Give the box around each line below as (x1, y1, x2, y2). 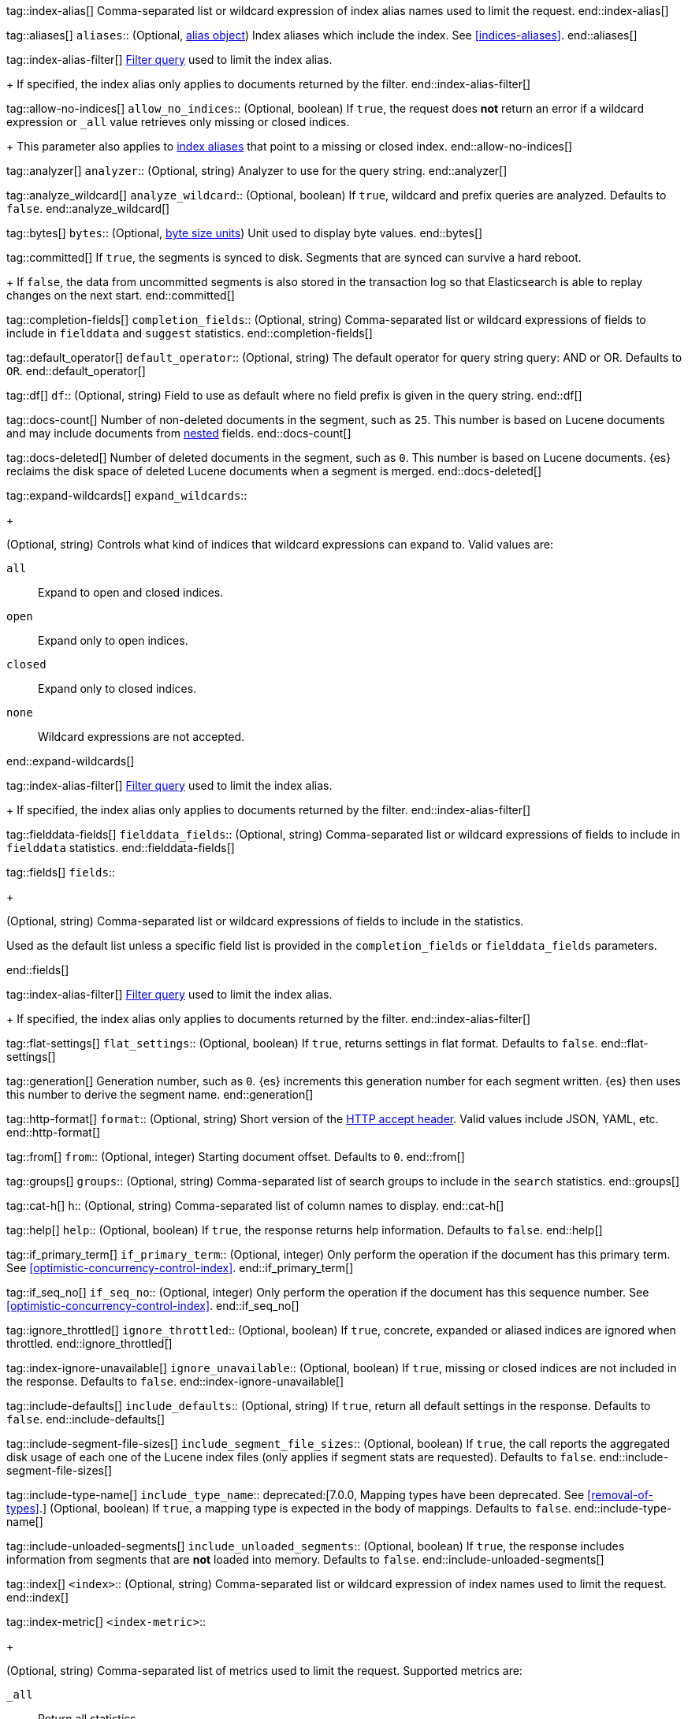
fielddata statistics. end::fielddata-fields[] (6, 841, 235, 854)
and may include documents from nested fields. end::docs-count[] (6, 426, 351, 440)
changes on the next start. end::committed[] (6, 288, 235, 302)
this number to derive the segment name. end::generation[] (6, 1088, 314, 1101)
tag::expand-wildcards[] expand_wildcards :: (6, 489, 247, 502)
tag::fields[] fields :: (6, 865, 116, 879)
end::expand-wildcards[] (6, 754, 135, 768)
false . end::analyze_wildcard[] (6, 202, 170, 215)
